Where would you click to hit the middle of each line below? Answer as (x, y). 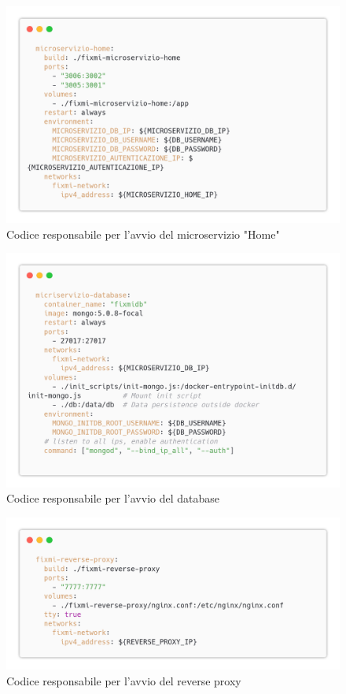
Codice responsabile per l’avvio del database (113, 498)
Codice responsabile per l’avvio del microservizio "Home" (143, 234)
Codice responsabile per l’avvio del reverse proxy (124, 680)
